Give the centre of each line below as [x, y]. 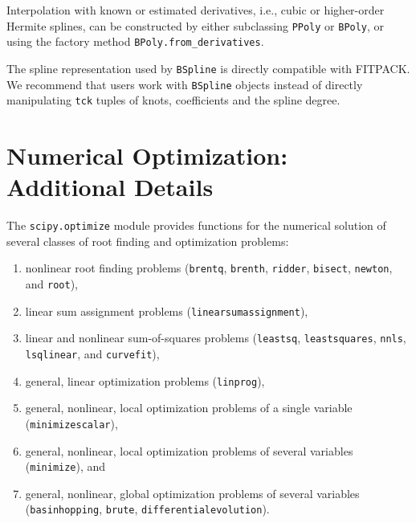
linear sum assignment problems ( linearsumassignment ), [167, 311]
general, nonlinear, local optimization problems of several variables [189, 450]
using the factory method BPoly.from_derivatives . [135, 41]
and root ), [52, 284]
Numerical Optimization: [147, 155]
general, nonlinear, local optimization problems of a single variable [189, 408]
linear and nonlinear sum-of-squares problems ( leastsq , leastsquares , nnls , [216, 338]
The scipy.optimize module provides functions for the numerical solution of [196, 225]
